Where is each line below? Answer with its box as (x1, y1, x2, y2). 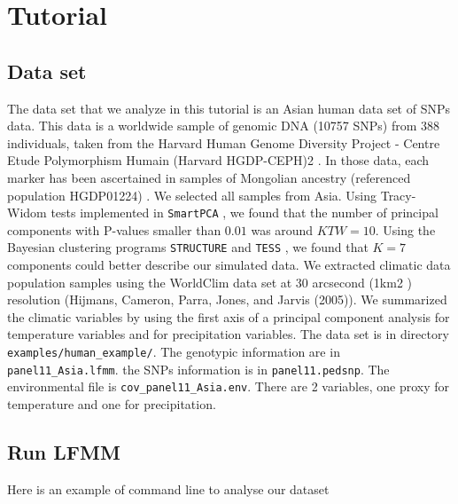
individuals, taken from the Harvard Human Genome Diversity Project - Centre (7, 133, 440, 152)
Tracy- (380, 185, 416, 204)
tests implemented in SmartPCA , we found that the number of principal (50, 203, 439, 222)
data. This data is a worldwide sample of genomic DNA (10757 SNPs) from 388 (7, 116, 440, 135)
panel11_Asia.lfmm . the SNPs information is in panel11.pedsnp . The (7, 359, 390, 378)
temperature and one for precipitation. (7, 394, 216, 413)
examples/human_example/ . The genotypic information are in (7, 343, 340, 361)
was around (251, 220, 314, 239)
